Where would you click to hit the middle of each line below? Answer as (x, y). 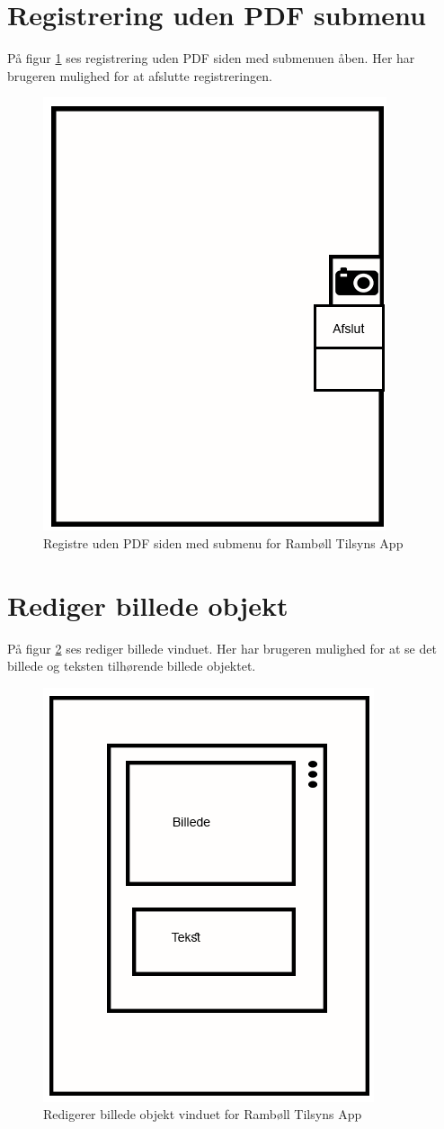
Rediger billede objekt (148, 605)
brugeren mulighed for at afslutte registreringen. (140, 75)
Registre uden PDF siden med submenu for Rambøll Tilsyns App (223, 542)
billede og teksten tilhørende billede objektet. (132, 666)
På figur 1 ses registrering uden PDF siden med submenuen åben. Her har (211, 58)
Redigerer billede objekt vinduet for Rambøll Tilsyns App (203, 1114)
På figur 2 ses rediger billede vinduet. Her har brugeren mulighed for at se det (222, 648)
